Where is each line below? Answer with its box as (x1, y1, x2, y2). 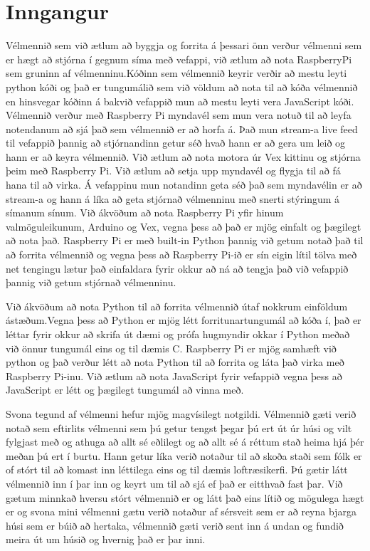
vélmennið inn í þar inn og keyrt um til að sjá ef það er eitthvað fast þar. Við (6, 476, 343, 490)
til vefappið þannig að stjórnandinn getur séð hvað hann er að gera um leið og (6, 135, 346, 150)
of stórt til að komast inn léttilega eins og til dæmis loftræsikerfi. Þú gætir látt (6, 462, 348, 477)
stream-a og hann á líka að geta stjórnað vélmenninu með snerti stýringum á (6, 191, 340, 206)
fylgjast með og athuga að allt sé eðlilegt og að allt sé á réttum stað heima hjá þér (6, 434, 364, 449)
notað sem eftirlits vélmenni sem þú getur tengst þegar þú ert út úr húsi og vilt (6, 420, 352, 435)
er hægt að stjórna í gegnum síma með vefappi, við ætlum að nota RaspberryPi (6, 51, 352, 66)
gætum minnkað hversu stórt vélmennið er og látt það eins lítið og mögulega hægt (6, 490, 364, 505)
